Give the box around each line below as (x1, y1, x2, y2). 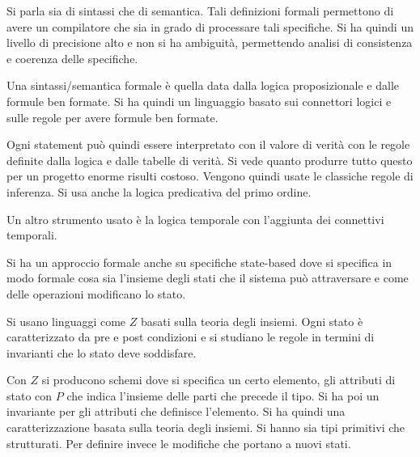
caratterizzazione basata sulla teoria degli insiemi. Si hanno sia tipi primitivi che (6, 419, 405, 436)
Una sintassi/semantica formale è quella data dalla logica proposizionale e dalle (6, 77, 399, 94)
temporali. (6, 226, 57, 243)
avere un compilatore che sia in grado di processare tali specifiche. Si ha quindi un (6, 18, 414, 35)
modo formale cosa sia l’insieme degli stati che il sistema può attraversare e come (6, 269, 409, 286)
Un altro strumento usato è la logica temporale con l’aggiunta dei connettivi (6, 210, 384, 227)
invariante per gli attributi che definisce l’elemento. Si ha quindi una (6, 403, 346, 420)
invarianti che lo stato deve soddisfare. (6, 344, 197, 361)
